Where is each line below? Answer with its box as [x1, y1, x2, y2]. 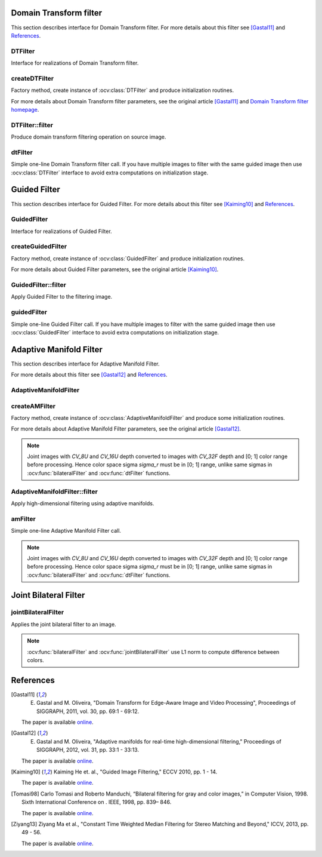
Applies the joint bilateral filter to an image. [11, 621, 116, 628]
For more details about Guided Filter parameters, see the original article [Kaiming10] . [11, 266, 219, 273]
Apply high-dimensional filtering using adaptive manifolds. [11, 499, 154, 507]
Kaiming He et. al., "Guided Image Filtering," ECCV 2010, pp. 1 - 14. [54, 768, 218, 776]
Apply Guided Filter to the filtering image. [11, 293, 113, 300]
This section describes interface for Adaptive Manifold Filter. [11, 360, 160, 367]
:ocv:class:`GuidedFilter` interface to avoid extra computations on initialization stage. [11, 328, 219, 336]
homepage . [11, 106, 39, 113]
